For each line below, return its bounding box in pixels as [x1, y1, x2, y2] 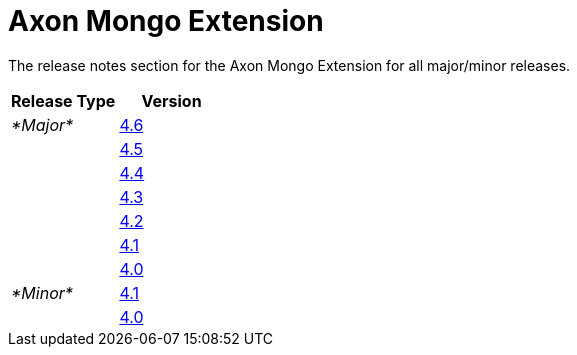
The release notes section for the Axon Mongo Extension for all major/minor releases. [8, 56, 571, 74]
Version [141, 90, 202, 111]
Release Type [11, 90, 116, 111]
